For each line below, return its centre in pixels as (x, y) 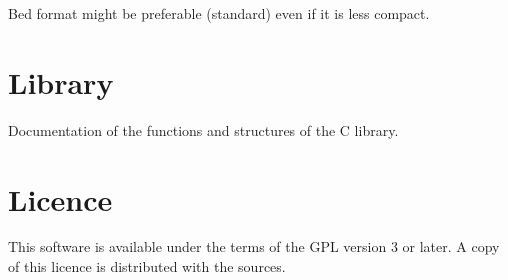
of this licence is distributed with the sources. (147, 266)
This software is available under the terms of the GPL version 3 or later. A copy (254, 246)
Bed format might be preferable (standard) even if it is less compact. (219, 13)
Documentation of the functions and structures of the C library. (203, 129)
